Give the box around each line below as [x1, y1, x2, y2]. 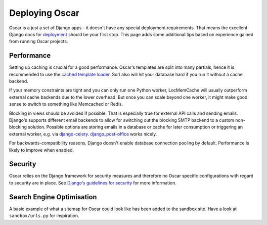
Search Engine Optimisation [9, 193, 97, 201]
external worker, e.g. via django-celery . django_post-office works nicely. [9, 131, 157, 137]
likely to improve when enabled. [9, 147, 74, 153]
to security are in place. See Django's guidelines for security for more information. [9, 180, 177, 185]
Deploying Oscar [9, 7, 80, 18]
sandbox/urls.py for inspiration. [9, 213, 79, 219]
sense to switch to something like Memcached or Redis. [9, 101, 123, 107]
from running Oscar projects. [9, 39, 68, 45]
